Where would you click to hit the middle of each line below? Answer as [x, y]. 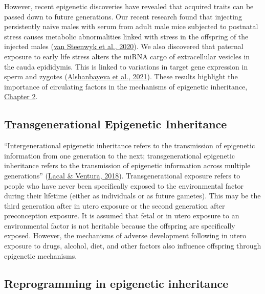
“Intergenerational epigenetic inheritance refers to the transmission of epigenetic [130, 145]
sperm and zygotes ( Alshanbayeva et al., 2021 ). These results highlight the [121, 76]
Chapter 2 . [21, 96]
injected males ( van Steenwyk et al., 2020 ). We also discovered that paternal [124, 46]
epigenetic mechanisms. [41, 255]
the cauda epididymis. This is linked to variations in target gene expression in [126, 66]
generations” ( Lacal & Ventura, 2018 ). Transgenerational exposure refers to [122, 175]
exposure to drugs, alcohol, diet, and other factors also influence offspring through [133, 246]
